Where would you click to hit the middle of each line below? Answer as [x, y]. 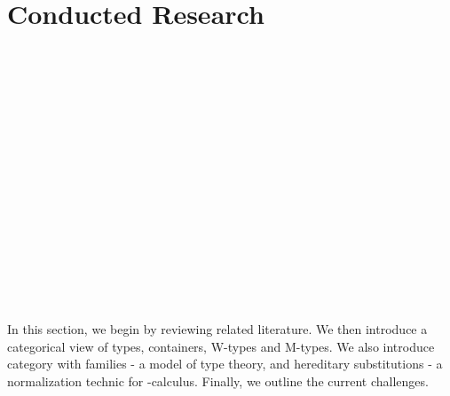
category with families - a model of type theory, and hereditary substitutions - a [225, 364]
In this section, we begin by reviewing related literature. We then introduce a [217, 329]
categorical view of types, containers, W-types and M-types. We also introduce [221, 346]
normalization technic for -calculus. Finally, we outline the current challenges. [218, 380]
